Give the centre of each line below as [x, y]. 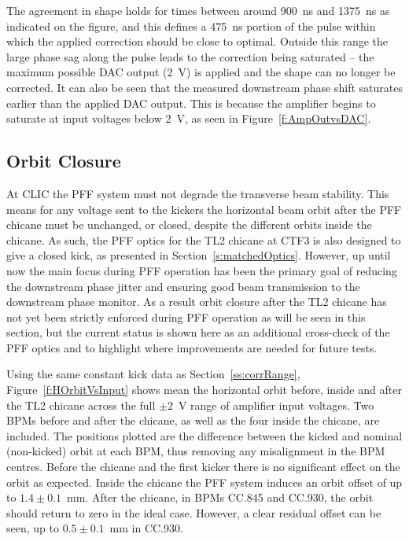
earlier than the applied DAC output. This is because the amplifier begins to [191, 103]
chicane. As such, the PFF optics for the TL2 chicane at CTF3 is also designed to [204, 239]
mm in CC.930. [146, 528]
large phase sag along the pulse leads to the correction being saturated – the [190, 56]
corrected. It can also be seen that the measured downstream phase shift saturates [204, 87]
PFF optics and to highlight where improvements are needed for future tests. [192, 347]
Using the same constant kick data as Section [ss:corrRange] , [153, 374]
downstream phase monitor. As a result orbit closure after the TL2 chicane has [197, 302]
